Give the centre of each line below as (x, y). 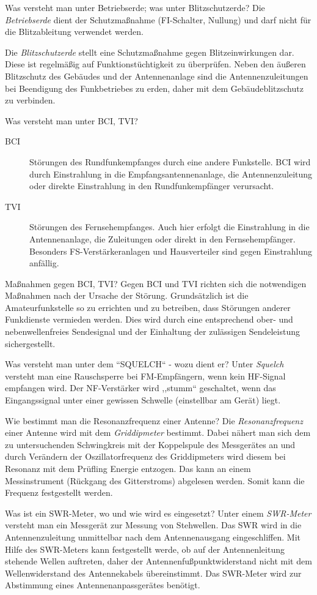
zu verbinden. (30, 100)
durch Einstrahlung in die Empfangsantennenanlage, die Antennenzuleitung (171, 174)
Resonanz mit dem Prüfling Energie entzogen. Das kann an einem (128, 468)
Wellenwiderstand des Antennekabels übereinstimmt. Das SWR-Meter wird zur (153, 573)
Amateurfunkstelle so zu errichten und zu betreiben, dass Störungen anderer (148, 307)
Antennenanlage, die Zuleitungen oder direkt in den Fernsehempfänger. (162, 238)
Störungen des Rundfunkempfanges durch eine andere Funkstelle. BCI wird (170, 161)
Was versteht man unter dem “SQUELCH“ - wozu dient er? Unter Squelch (144, 364)
